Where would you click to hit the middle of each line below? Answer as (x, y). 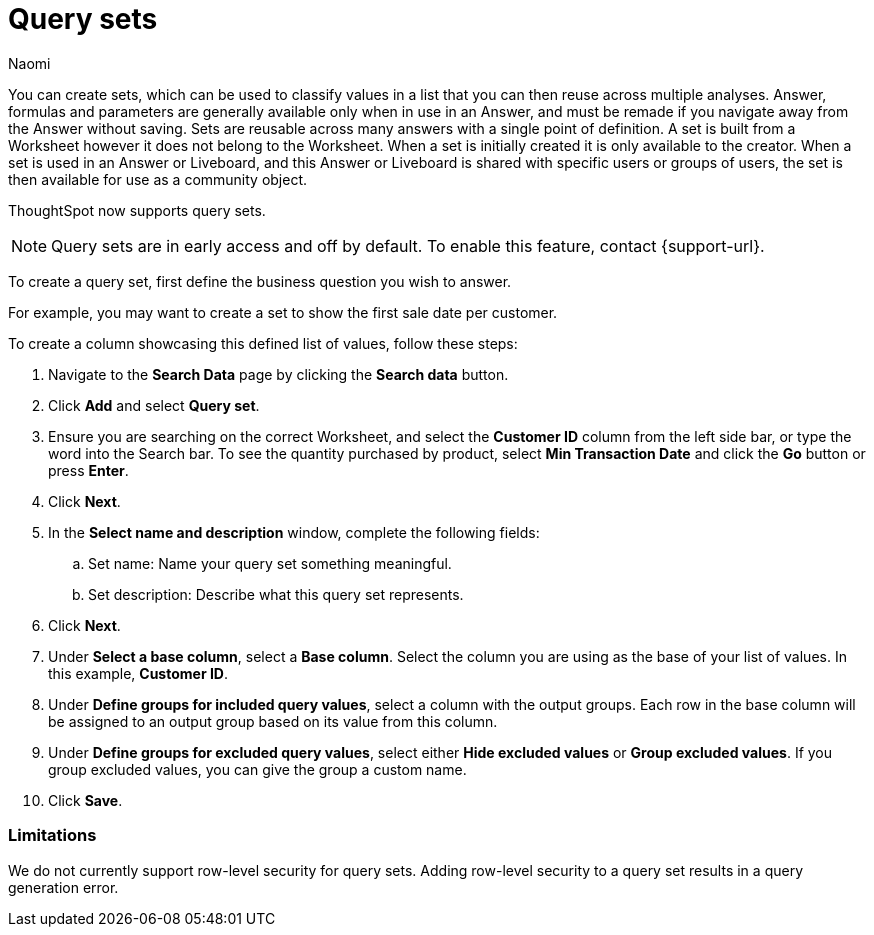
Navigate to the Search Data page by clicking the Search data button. (278, 374)
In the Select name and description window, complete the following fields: (294, 532)
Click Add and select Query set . (154, 405)
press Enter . (88, 470)
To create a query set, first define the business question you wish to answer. (260, 281)
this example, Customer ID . (138, 673)
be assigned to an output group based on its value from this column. (273, 721)
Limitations (52, 835)
